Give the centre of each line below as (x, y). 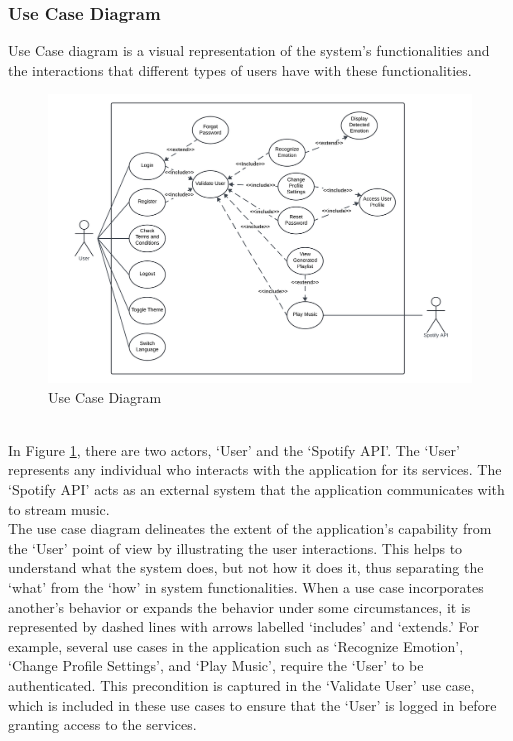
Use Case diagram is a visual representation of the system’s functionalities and (249, 50)
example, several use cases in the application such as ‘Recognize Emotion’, (236, 645)
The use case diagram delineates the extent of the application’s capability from (250, 528)
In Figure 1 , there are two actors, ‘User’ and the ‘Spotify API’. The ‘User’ (234, 449)
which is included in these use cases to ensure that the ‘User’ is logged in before (252, 704)
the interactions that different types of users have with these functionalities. (240, 69)
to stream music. (59, 508)
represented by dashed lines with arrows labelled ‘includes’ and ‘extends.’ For (244, 626)
